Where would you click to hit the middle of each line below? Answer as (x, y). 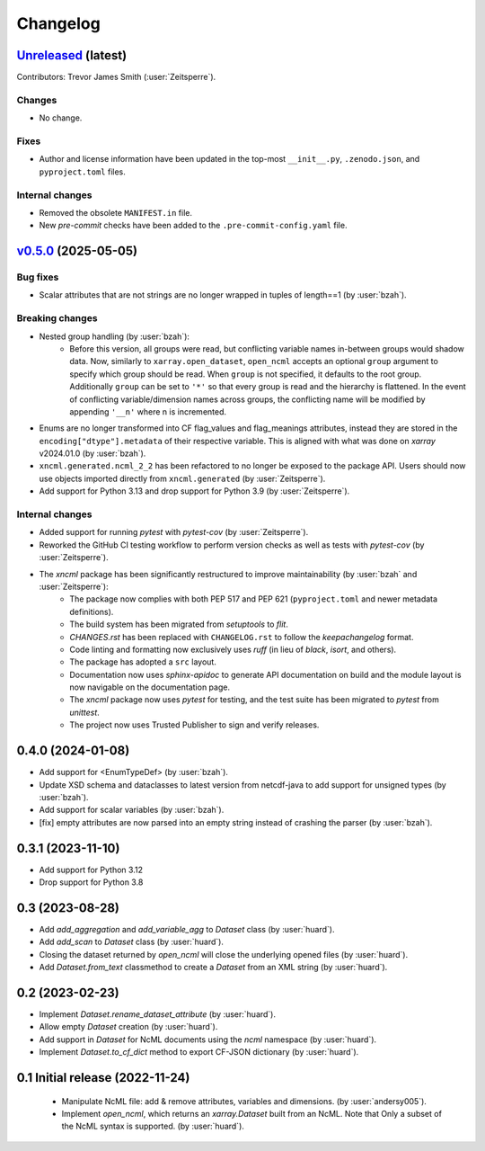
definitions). (92, 611)
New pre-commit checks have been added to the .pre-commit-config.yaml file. (193, 226)
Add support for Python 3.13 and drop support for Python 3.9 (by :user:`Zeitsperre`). (194, 491)
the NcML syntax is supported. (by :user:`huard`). (153, 1126)
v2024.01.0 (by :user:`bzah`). (93, 453)
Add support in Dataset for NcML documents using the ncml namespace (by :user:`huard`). (208, 1039)
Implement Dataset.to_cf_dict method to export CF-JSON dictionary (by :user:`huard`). (199, 1052)
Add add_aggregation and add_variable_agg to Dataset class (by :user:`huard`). (187, 929)
